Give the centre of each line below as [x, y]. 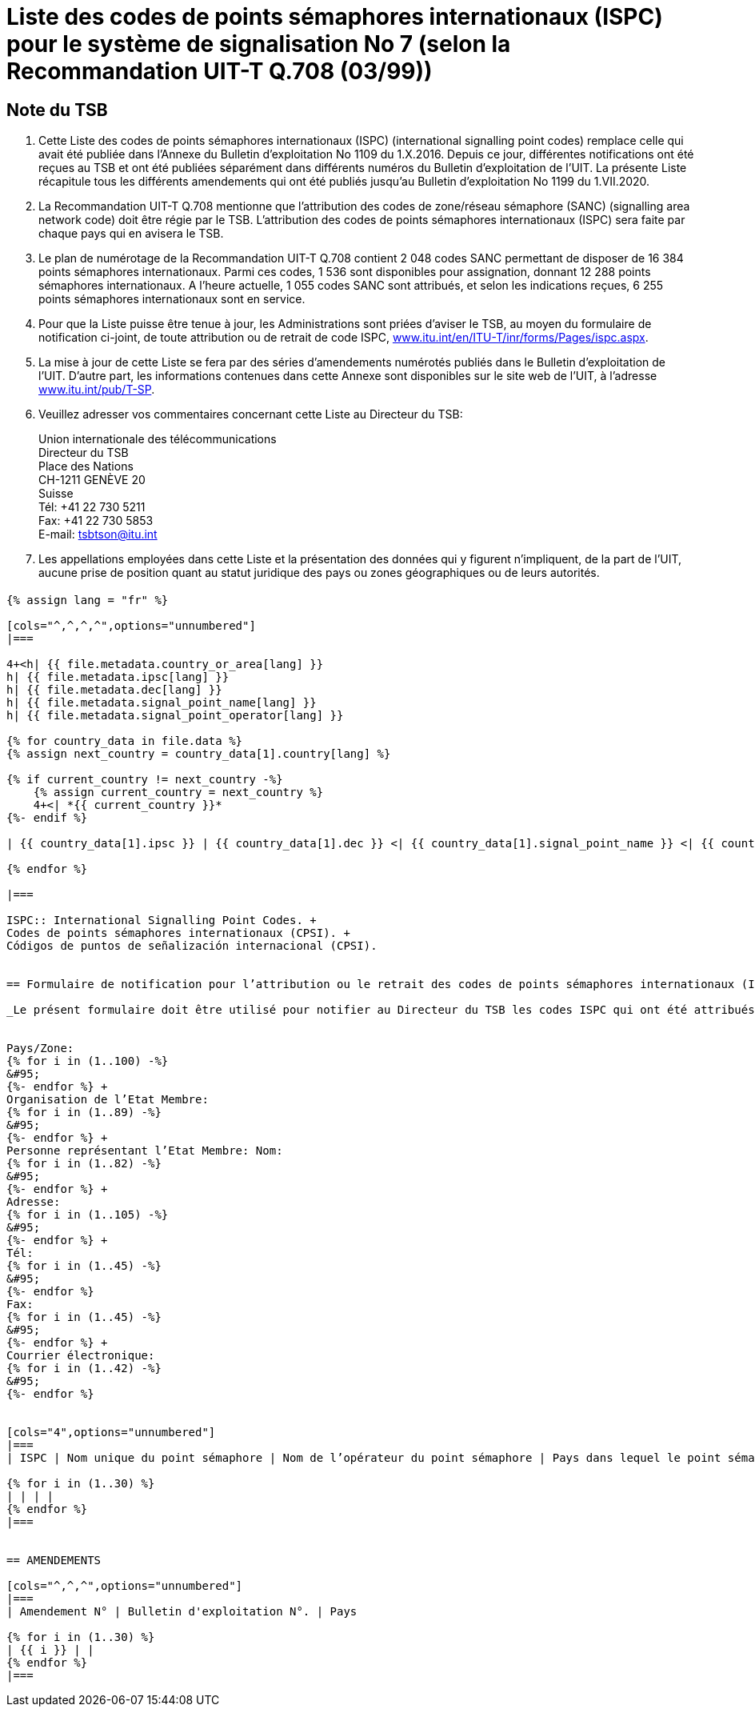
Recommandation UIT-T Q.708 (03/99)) [220, 71]
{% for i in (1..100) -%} [88, 1061]
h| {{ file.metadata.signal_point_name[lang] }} [162, 702]
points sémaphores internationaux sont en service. [172, 299]
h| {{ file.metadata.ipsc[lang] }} [118, 676]
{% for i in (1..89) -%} [84, 1112]
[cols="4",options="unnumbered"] [111, 1432]
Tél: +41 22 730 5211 [92, 507]
